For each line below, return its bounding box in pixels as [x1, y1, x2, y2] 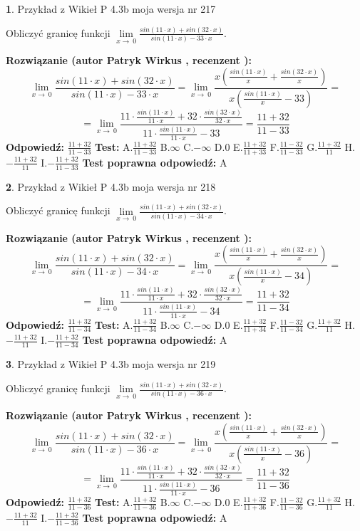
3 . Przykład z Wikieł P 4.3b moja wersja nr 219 [6, 357, 216, 372]
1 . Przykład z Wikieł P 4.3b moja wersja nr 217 [6, 1, 216, 16]
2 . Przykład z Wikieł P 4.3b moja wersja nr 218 [6, 179, 216, 194]
